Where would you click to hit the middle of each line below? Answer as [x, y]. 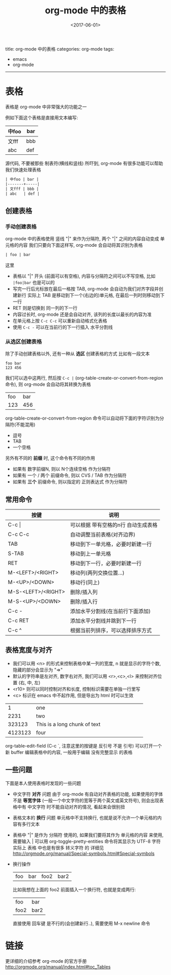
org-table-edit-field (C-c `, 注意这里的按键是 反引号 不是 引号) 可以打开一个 [84, 746]
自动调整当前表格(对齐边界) [103, 535]
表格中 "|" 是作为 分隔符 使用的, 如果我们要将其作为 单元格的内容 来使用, [88, 835]
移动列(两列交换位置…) [97, 573]
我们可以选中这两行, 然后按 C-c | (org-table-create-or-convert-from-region [84, 378]
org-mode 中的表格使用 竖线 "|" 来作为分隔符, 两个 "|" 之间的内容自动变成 [82, 239]
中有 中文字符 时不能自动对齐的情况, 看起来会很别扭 [71, 807]
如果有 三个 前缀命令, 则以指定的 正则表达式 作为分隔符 [70, 482]
